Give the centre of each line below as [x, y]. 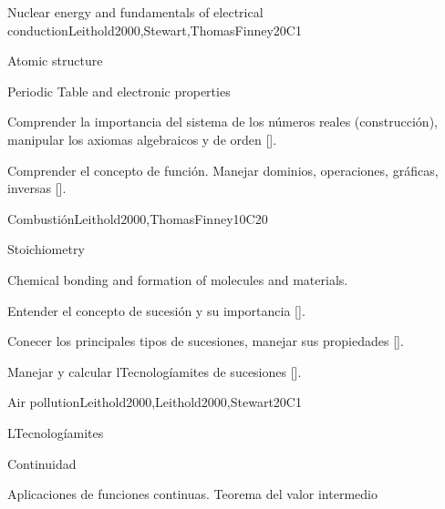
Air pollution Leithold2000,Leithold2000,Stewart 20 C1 [155, 402]
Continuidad [42, 463]
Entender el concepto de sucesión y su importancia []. [156, 310]
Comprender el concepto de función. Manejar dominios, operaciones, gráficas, [223, 170]
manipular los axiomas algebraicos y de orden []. [142, 139]
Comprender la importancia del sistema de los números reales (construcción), [222, 122]
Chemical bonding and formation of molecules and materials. [178, 279]
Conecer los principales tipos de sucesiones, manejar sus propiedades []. [206, 341]
